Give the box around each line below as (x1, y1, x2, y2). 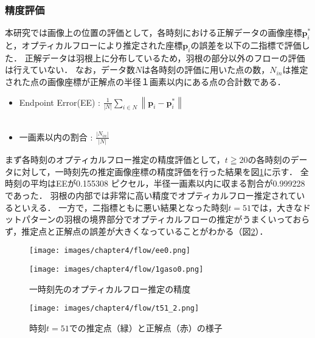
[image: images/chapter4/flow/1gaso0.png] (29, 264, 204, 274)
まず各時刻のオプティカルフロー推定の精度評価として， (5, 153, 225, 166)
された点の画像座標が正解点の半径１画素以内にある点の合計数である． (5, 75, 286, 88)
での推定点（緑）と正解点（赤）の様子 (69, 321, 223, 334)
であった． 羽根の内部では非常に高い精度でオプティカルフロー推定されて (5, 188, 297, 201)
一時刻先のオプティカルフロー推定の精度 (29, 282, 191, 295)
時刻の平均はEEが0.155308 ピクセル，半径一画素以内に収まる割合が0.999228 (5, 177, 305, 190)
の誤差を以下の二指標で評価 (190, 39, 302, 52)
